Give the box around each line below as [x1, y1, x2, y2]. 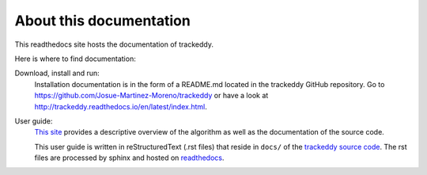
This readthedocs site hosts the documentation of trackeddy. [14, 40, 213, 49]
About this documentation [14, 12, 191, 29]
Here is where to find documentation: [14, 54, 136, 63]
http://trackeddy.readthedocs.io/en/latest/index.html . [34, 101, 207, 111]
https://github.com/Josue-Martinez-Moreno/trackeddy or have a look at [34, 91, 269, 101]
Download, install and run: [14, 68, 100, 78]
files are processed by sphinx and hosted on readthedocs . [34, 153, 225, 162]
